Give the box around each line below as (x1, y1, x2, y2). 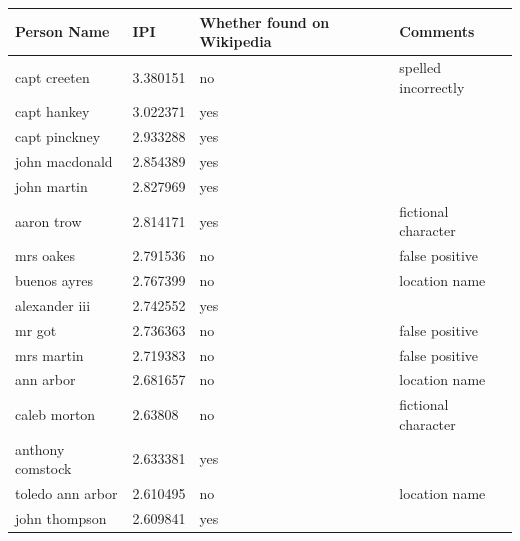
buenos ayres (15, 270, 93, 291)
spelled (399, 56, 442, 77)
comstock (15, 458, 72, 479)
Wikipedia (199, 31, 272, 52)
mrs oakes (15, 245, 76, 266)
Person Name (15, 21, 110, 42)
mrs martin (15, 344, 84, 365)
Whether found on (199, 11, 330, 32)
